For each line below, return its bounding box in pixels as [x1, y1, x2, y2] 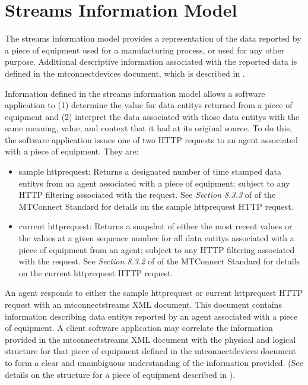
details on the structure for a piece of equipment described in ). [5, 368, 236, 380]
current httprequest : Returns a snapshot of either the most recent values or [18, 220, 293, 232]
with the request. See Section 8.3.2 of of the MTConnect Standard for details [18, 255, 300, 267]
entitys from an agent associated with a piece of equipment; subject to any [18, 176, 290, 189]
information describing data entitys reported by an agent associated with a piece [5, 310, 298, 322]
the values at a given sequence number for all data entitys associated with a [18, 232, 294, 244]
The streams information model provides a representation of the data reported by [5, 32, 301, 45]
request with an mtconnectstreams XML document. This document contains [5, 298, 282, 310]
